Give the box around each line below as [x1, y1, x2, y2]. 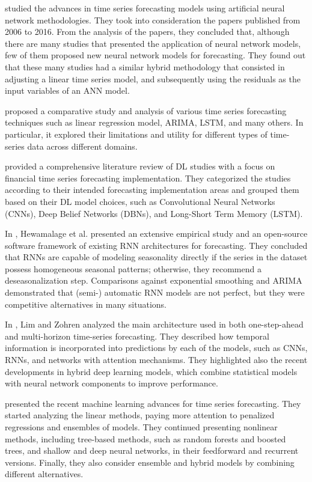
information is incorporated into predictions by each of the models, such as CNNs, [5, 341, 308, 354]
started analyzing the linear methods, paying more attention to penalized [5, 409, 275, 421]
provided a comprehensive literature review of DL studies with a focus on [5, 160, 275, 172]
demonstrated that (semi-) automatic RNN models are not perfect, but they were [5, 286, 305, 299]
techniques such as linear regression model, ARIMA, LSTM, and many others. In [5, 116, 304, 129]
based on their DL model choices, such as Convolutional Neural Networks [5, 195, 275, 207]
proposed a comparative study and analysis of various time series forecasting [5, 104, 287, 117]
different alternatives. [5, 468, 84, 480]
